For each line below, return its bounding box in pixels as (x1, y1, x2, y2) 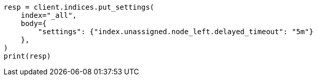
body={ (20, 19, 47, 28)
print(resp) (4, 52, 51, 60)
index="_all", (20, 11, 77, 19)
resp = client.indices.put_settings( (4, 3, 155, 11)
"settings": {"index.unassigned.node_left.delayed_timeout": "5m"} (38, 28, 313, 36)
